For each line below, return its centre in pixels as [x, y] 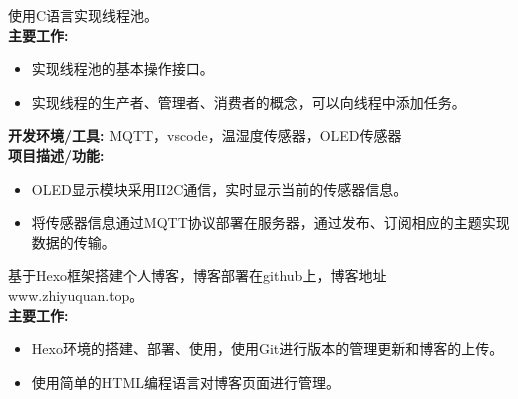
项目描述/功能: [56, 154]
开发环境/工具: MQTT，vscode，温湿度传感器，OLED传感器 [205, 135]
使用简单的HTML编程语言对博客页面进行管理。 [185, 381]
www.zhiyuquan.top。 [76, 294]
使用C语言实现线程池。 [83, 15]
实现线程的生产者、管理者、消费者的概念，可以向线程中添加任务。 [248, 101]
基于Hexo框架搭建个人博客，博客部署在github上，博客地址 [197, 275]
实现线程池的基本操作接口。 [122, 68]
